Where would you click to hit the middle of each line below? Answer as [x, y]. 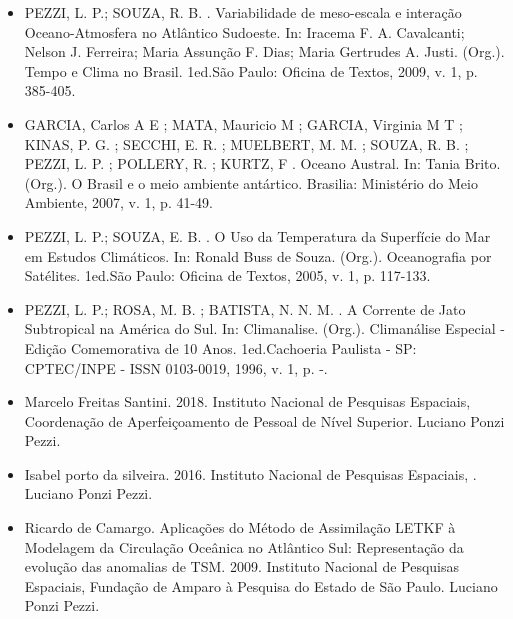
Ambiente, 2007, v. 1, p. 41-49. [119, 202]
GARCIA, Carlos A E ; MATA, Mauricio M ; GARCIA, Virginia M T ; [243, 123]
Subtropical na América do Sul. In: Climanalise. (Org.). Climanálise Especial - [264, 328]
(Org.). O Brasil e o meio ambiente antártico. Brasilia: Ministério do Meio [251, 182]
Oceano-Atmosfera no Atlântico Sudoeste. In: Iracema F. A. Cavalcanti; [244, 31]
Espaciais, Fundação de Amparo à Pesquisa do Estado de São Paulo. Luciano [261, 585]
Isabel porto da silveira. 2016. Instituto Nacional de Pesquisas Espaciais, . [250, 473]
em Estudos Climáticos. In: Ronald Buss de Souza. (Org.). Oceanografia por [258, 255]
